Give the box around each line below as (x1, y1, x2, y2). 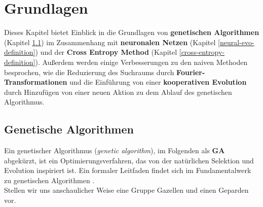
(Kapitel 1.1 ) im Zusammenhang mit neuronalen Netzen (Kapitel (4, 37, 216, 47)
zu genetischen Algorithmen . (4, 175, 95, 185)
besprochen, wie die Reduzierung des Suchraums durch (4, 66, 174, 77)
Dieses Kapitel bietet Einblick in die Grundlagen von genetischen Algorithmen (4, 27, 259, 38)
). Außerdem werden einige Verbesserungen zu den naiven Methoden (35, 56, 248, 67)
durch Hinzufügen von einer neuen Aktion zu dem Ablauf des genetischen (4, 86, 232, 97)
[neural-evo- (218, 37, 254, 47)
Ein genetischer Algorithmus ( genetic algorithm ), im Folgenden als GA (4, 145, 225, 156)
